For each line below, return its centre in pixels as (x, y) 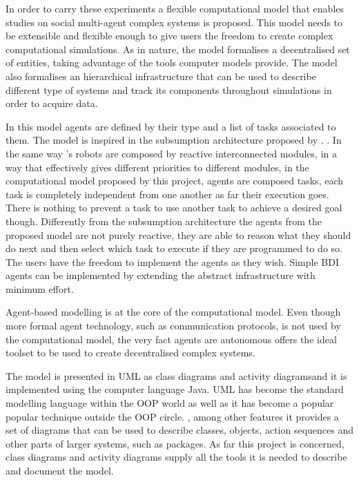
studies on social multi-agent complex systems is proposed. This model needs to (174, 22)
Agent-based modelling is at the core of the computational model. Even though (173, 312)
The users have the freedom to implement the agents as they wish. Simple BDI (172, 261)
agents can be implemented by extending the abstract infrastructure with (161, 275)
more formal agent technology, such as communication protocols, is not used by (173, 326)
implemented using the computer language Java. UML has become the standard (175, 389)
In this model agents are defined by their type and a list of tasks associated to (171, 126)
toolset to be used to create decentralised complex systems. (130, 353)
